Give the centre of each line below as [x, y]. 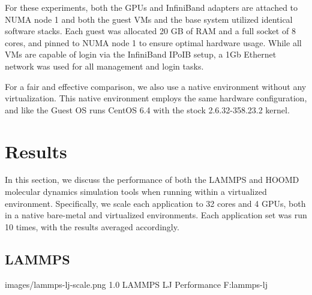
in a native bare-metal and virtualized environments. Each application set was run [156, 215]
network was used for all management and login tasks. [104, 66]
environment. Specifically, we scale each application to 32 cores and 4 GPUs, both [155, 203]
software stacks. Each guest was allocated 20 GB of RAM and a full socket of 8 [150, 31]
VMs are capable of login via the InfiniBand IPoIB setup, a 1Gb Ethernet [141, 54]
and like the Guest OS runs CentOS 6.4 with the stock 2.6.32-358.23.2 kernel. [147, 109]
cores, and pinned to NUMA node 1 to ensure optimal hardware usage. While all [153, 42]
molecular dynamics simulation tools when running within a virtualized [136, 192]
